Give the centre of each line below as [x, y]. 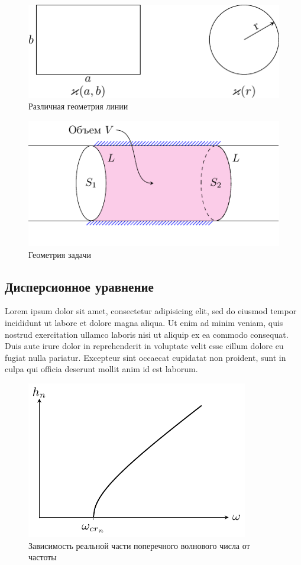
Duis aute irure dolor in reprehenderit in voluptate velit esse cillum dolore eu [144, 346]
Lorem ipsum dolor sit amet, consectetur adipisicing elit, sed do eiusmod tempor [151, 311]
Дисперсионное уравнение [79, 286]
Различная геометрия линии [78, 106]
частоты [43, 557]
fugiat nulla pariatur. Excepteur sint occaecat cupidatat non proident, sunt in [145, 357]
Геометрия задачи [60, 254]
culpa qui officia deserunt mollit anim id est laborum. [101, 369]
